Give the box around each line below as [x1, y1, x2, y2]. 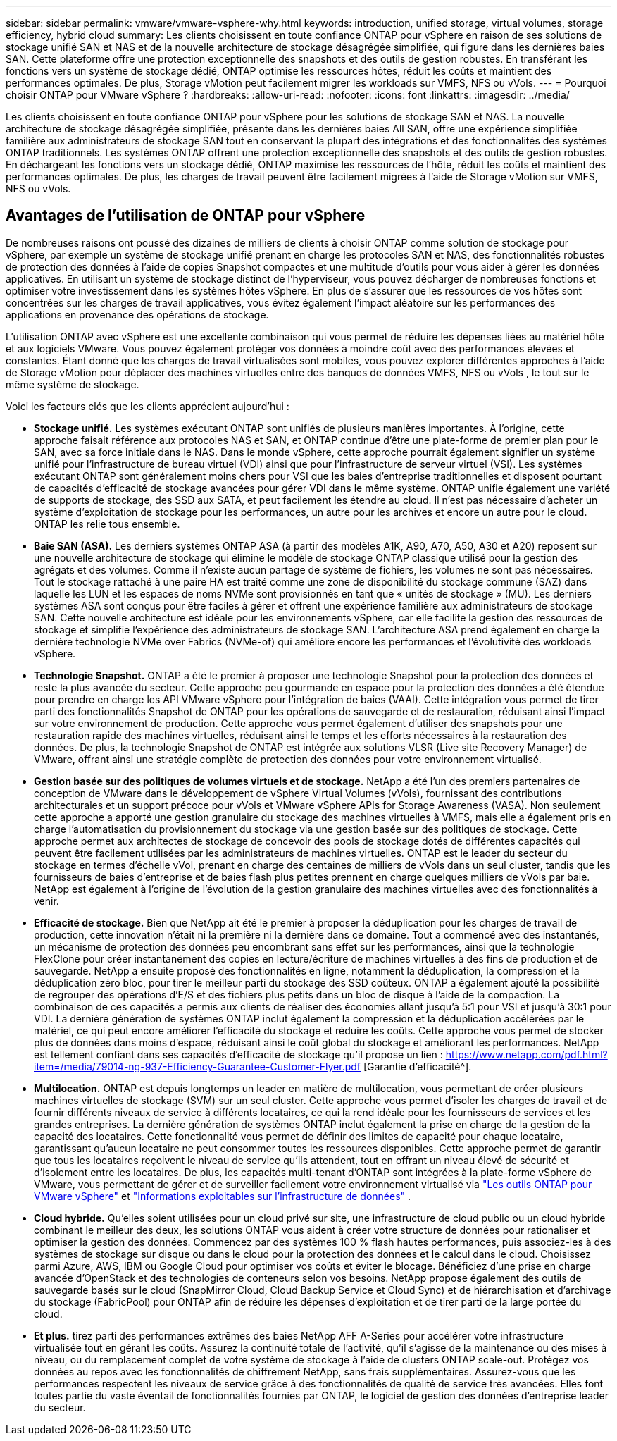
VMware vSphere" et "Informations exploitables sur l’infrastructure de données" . [34, 1189, 411, 1202]
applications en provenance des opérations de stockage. [6, 308, 269, 321]
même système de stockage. [6, 378, 139, 390]
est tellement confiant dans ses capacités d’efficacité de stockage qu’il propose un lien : [34, 1048, 443, 1060]
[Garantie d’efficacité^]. [363, 1060, 472, 1072]
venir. [34, 894, 59, 907]
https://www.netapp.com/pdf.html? [445, 1048, 608, 1060]
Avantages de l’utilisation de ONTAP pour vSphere [6, 206, 366, 225]
